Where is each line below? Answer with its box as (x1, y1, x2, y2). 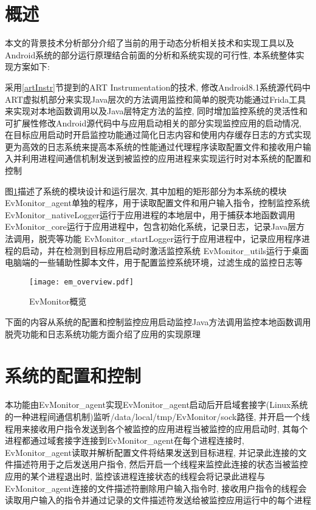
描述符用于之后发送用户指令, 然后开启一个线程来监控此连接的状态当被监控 (13, 458, 308, 470)
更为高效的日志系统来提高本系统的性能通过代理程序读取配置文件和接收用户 (5, 140, 303, 153)
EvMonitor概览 (29, 295, 87, 308)
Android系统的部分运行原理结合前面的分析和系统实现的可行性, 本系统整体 (5, 48, 296, 61)
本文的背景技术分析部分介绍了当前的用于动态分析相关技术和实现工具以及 (5, 36, 294, 49)
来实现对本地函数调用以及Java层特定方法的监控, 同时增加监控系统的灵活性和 (5, 105, 307, 117)
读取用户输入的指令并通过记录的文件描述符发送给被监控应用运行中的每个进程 (5, 494, 311, 506)
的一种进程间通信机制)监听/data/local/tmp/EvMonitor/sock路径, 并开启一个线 (5, 410, 311, 422)
